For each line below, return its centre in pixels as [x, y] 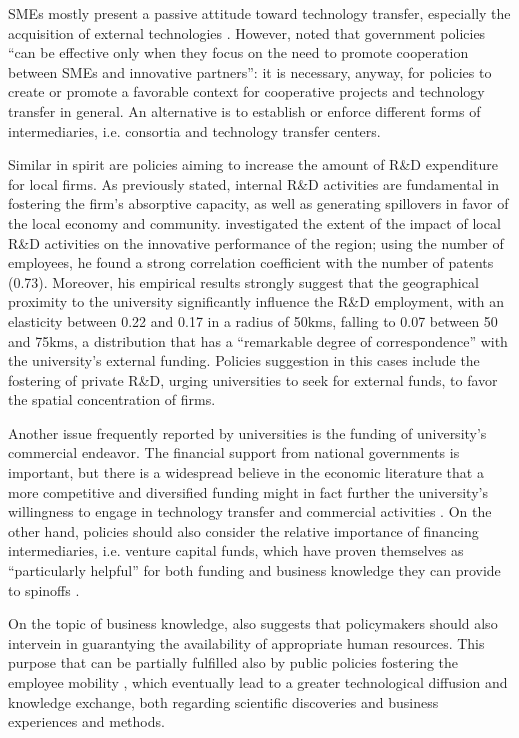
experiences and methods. [86, 721]
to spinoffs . [44, 589]
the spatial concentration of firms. [112, 399]
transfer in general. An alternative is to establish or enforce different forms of [244, 110]
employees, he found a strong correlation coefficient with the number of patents [251, 262]
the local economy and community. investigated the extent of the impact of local [254, 222]
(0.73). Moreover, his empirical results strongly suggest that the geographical [243, 281]
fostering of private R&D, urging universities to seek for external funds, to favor [253, 379]
